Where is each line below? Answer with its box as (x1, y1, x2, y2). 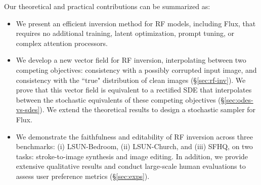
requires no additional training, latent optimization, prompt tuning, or (16, 28, 235, 38)
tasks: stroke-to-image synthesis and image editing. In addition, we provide (16, 151, 248, 161)
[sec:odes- (224, 94, 253, 105)
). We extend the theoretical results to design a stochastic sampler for (39, 104, 256, 115)
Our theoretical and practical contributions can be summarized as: (4, 1, 210, 11)
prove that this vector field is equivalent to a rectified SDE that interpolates (16, 84, 252, 95)
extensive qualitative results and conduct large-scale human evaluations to (16, 161, 246, 171)
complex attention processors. (16, 37, 108, 48)
